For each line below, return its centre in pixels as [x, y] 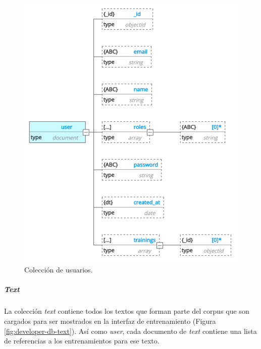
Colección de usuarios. [59, 270]
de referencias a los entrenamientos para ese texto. [82, 341]
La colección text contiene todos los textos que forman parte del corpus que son [127, 311]
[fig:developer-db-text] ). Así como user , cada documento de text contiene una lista [130, 331]
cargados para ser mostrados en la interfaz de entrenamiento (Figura [110, 321]
